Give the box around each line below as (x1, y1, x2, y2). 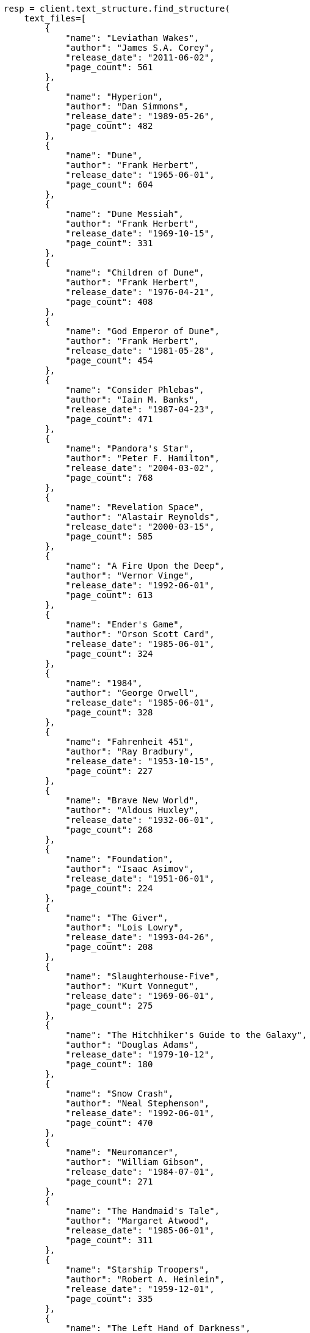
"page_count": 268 (65, 825, 153, 834)
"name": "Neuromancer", (65, 1147, 179, 1157)
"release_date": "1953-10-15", (65, 756, 215, 766)
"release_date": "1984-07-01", (65, 1167, 215, 1177)
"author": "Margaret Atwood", (65, 1216, 210, 1225)
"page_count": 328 (65, 707, 153, 717)
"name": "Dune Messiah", (65, 209, 184, 219)
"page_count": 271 (65, 1177, 153, 1186)
